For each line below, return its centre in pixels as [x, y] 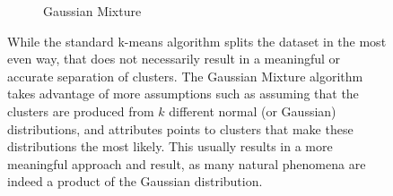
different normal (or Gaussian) [253, 111]
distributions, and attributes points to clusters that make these [180, 128]
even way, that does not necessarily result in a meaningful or [174, 59]
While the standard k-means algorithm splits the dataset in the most [197, 41]
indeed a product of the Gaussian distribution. [135, 181]
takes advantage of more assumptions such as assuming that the [183, 94]
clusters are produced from [81, 111]
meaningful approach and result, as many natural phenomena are [187, 163]
